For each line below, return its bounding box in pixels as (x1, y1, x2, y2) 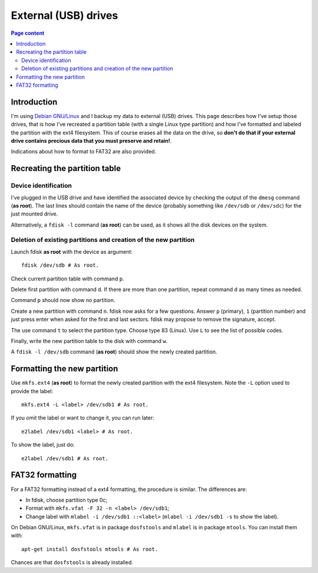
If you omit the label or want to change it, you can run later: (11, 414, 154, 421)
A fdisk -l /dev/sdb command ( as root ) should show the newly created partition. (11, 348, 217, 355)
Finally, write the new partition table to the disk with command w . (11, 337, 168, 345)
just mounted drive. (11, 210, 58, 218)
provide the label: (11, 387, 54, 395)
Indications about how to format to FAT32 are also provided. (11, 148, 157, 155)
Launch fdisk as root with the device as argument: (11, 248, 132, 255)
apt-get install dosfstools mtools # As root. (21, 546, 158, 552)
